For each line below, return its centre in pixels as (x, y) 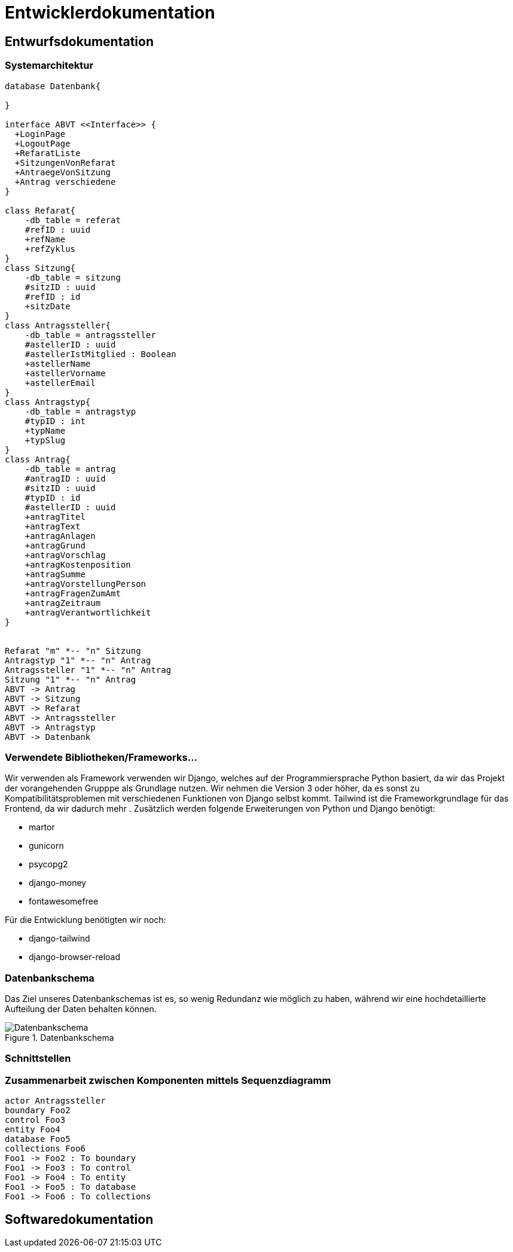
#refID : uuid (58, 229)
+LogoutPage (42, 143)
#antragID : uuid (65, 478)
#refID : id (53, 296)
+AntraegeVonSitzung (63, 172)
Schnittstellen (38, 1058)
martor (42, 827)
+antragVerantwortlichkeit (88, 612)
